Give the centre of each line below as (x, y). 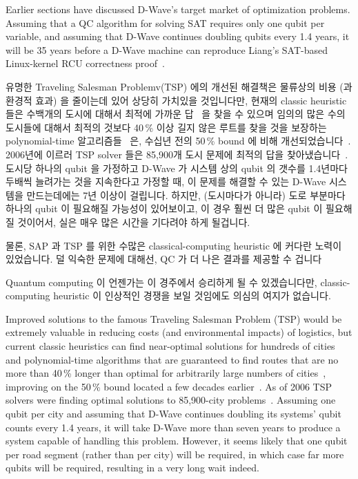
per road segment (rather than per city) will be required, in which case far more (175, 454)
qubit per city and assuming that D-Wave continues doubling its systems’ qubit (173, 414)
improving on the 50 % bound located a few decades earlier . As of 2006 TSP (169, 386)
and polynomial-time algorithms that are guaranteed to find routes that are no (172, 359)
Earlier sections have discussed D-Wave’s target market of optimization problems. (178, 9)
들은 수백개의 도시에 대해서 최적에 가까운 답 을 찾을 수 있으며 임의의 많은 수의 (176, 114)
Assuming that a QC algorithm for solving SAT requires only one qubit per (165, 22)
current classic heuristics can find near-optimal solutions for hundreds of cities (170, 346)
